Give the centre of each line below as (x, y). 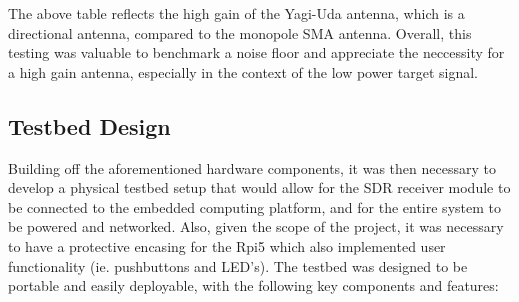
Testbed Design (89, 125)
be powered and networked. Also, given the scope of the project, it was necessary (256, 226)
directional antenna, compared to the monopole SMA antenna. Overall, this (240, 32)
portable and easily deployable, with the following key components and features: (253, 285)
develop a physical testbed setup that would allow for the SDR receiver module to (259, 187)
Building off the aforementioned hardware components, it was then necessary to (252, 167)
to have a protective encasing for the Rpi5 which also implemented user (227, 245)
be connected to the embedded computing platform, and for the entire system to (254, 206)
